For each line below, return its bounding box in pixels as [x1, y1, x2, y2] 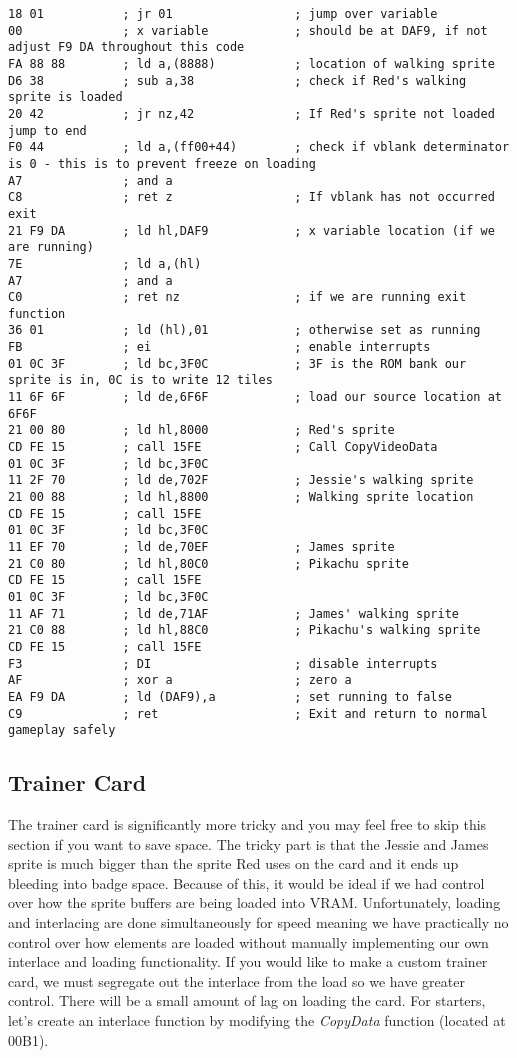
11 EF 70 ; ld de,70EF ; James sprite [8, 540, 395, 554]
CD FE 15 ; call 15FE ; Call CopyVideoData [8, 440, 438, 455]
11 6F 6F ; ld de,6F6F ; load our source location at [8, 390, 502, 405]
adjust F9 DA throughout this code [8, 40, 245, 55]
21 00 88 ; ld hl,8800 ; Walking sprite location [8, 490, 474, 505]
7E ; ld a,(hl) [8, 256, 202, 271]
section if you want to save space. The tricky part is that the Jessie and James [8, 833, 489, 854]
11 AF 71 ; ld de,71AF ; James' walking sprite [8, 606, 460, 621]
